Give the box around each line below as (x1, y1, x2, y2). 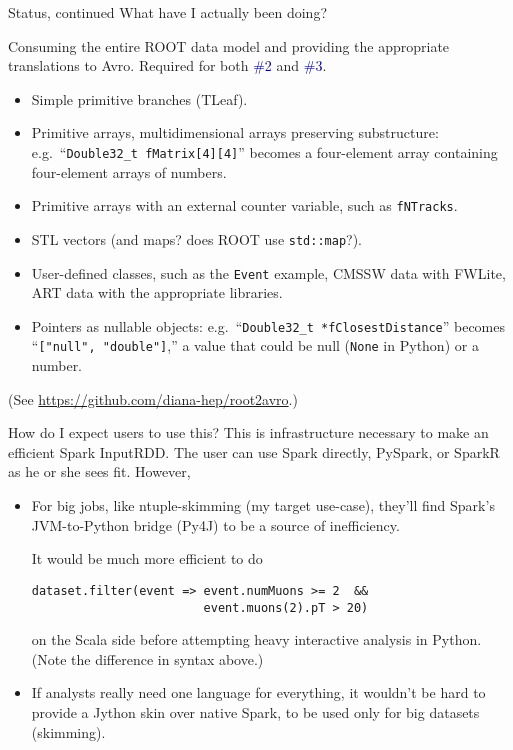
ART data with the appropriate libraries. (31, 282, 283, 303)
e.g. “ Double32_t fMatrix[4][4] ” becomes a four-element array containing (31, 141, 498, 162)
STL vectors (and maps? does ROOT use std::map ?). (31, 228, 363, 249)
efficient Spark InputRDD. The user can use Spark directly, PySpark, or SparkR (8, 441, 500, 462)
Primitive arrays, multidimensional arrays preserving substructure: (31, 122, 439, 143)
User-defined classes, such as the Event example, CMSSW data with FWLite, (31, 262, 506, 283)
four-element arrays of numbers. (31, 161, 227, 182)
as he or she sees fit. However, (8, 461, 191, 482)
